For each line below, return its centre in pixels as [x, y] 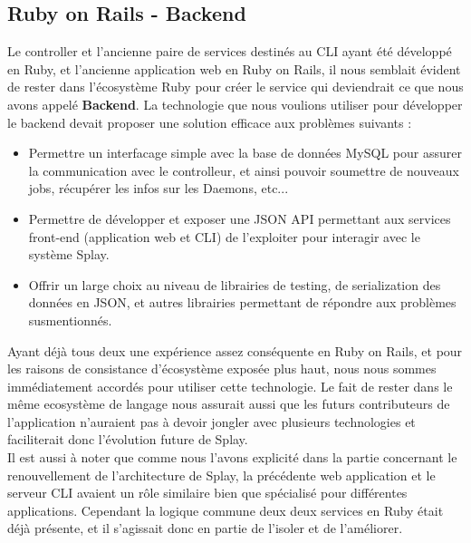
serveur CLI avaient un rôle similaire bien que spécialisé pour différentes [207, 493]
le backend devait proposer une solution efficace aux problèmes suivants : [210, 122]
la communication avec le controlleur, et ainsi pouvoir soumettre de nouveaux [244, 170]
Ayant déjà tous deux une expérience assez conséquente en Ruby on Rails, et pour [235, 350]
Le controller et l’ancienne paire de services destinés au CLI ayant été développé [230, 51]
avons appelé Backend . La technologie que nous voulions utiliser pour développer [235, 104]
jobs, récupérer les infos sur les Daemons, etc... [159, 188]
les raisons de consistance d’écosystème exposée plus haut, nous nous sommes [222, 368]
